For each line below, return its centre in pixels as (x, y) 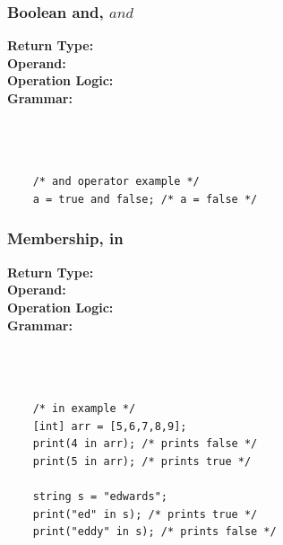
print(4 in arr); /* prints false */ (145, 444)
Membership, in (65, 238)
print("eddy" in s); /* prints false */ (154, 532)
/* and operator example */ (116, 182)
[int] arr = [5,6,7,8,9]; (110, 426)
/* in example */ (84, 408)
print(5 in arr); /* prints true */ (142, 461)
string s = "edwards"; (100, 496)
